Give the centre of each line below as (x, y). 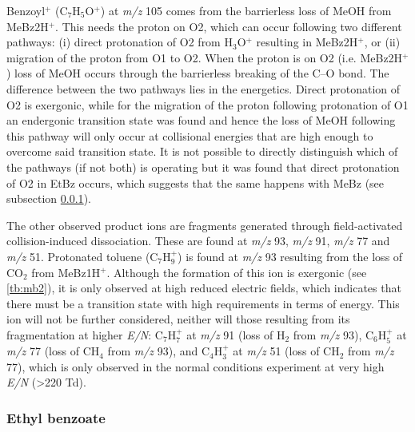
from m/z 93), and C (159, 351)
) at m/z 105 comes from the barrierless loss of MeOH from (246, 10)
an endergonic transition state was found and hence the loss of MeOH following (201, 120)
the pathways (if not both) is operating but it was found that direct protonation (203, 166)
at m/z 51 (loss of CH (286, 351)
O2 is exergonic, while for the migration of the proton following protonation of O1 (207, 104)
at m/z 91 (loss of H (236, 334)
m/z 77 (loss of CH (53, 351)
